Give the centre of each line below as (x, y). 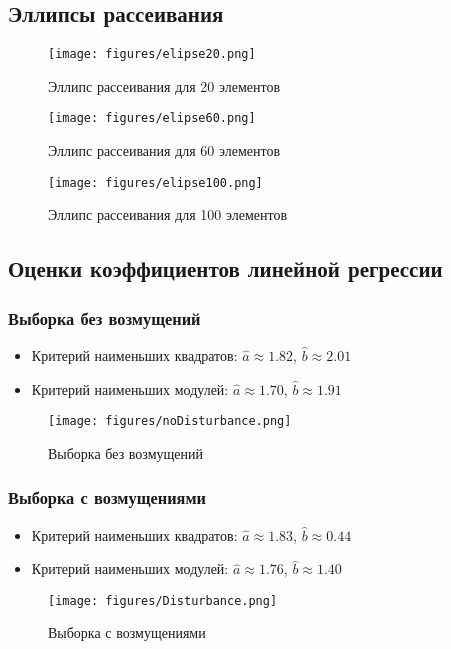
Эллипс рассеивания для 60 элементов (164, 150)
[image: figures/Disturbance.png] (163, 600)
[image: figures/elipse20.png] (152, 54)
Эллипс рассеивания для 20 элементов (164, 85)
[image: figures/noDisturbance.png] (170, 421)
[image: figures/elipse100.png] (155, 182)
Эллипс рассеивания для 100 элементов (168, 214)
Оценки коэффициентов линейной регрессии (225, 268)
